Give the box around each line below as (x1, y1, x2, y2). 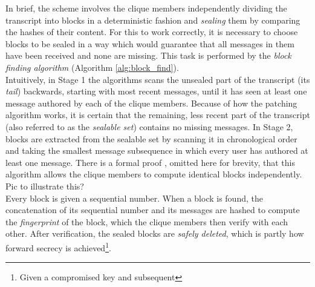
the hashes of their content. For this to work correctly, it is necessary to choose (5, 25, 298, 38)
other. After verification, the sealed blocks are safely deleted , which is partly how (5, 227, 304, 240)
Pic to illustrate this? (5, 179, 84, 192)
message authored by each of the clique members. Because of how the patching (5, 96, 297, 109)
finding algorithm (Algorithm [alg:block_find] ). (5, 61, 179, 73)
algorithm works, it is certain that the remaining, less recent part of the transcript (5, 108, 310, 121)
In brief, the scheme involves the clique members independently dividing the (5, 2, 287, 14)
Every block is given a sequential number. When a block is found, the (5, 191, 263, 204)
